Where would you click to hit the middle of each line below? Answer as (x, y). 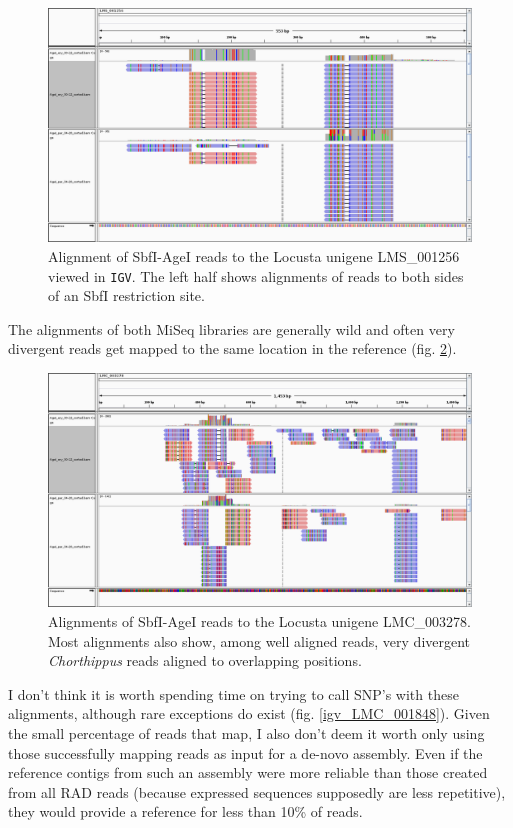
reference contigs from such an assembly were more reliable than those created (248, 772)
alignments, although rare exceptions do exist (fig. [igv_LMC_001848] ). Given (249, 713)
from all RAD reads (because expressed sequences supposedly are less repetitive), (257, 791)
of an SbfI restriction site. (126, 295)
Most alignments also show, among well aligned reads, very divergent (259, 640)
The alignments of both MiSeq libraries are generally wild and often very (231, 328)
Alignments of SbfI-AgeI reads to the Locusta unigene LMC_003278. (259, 620)
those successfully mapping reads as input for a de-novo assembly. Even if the (245, 752)
